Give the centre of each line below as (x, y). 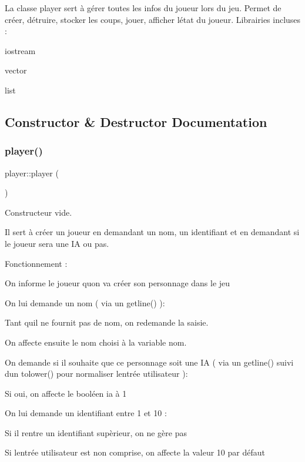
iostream (20, 50)
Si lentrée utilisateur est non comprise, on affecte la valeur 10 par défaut (135, 452)
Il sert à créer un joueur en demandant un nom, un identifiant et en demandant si (152, 232)
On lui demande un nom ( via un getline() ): (85, 302)
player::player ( (32, 173)
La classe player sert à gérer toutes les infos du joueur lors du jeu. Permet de (143, 8)
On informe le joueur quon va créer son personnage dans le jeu (118, 283)
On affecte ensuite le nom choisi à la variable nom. (96, 342)
